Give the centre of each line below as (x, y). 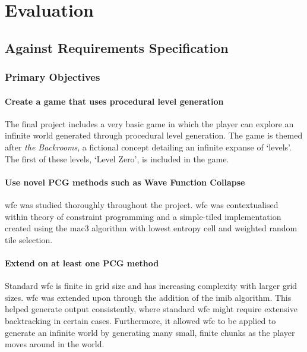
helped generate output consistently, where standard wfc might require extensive (151, 309)
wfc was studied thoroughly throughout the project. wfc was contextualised (142, 204)
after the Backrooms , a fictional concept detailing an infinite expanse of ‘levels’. (148, 147)
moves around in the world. (55, 344)
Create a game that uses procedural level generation (114, 101)
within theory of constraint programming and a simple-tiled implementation (143, 216)
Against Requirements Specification (117, 47)
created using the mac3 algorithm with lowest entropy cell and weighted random (151, 228)
